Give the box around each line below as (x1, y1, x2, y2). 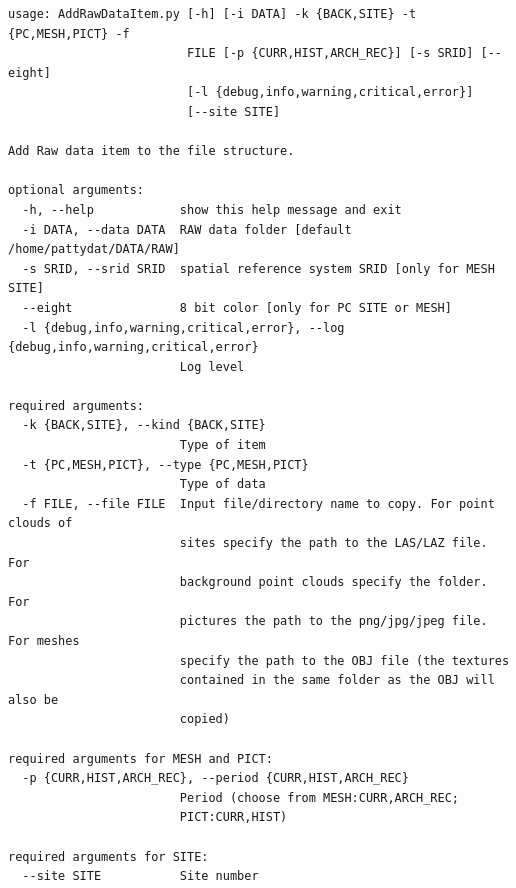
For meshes (8, 634, 80, 648)
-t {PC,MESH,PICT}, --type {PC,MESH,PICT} (22, 457, 309, 472)
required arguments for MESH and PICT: (8, 751, 273, 766)
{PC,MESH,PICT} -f (8, 26, 130, 41)
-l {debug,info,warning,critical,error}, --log (22, 320, 345, 335)
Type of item (179, 438, 266, 453)
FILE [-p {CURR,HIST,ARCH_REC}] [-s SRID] (186, 46, 474, 61)
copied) (179, 712, 230, 727)
